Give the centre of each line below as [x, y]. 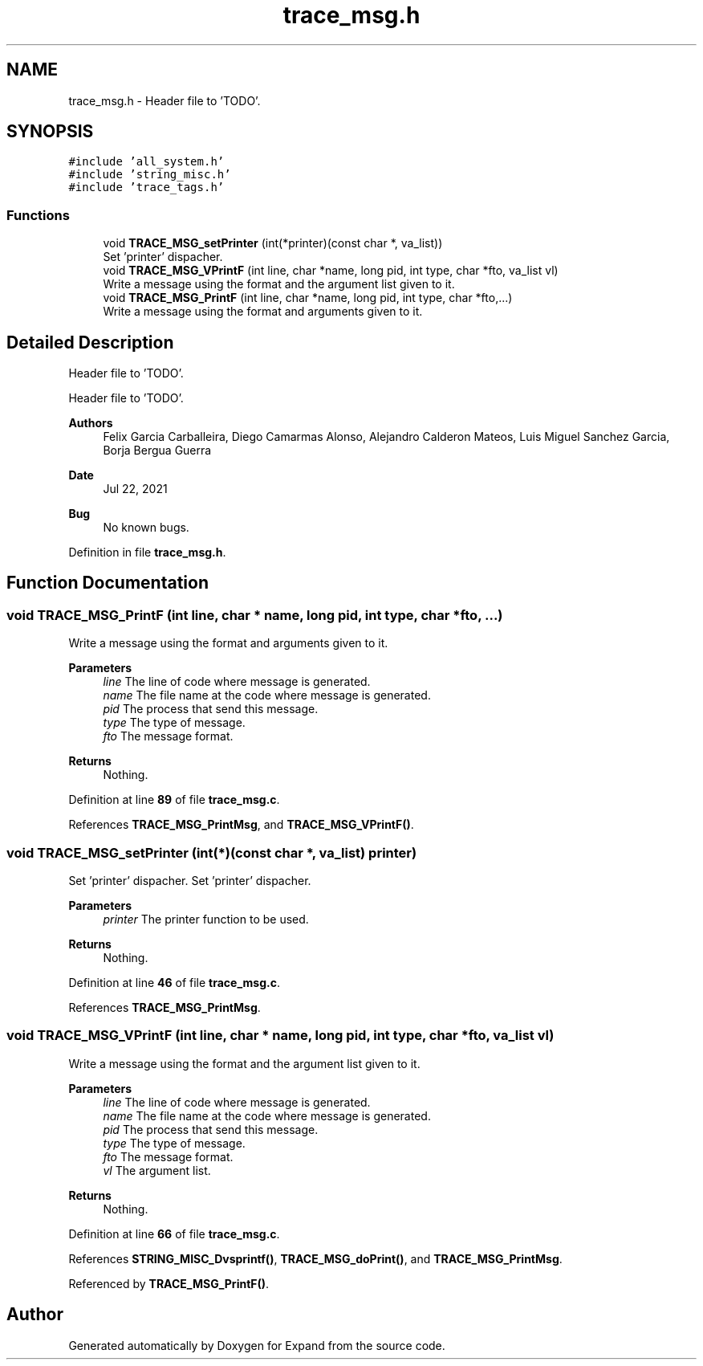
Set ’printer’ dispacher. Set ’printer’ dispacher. [190, 881]
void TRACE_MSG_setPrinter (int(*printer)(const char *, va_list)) [273, 243]
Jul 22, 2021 [135, 489]
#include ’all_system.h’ [146, 162]
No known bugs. [146, 528]
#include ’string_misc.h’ [150, 175]
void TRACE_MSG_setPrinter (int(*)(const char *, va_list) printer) [212, 852]
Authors [91, 423]
